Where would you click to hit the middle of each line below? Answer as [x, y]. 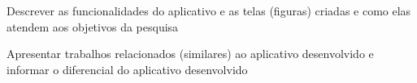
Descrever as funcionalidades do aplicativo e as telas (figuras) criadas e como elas [209, 10]
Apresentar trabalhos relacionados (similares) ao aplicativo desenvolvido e [190, 54]
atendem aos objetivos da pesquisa [93, 26]
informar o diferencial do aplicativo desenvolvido [127, 69]
